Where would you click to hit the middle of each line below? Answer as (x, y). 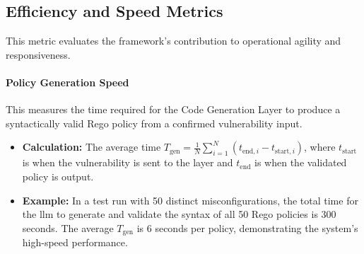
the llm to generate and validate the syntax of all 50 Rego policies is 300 (179, 214)
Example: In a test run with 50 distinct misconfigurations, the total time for (190, 200)
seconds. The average (68, 227)
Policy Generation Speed (67, 82)
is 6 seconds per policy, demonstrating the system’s (247, 227)
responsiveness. (38, 54)
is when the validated (301, 162)
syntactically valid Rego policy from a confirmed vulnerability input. (154, 123)
